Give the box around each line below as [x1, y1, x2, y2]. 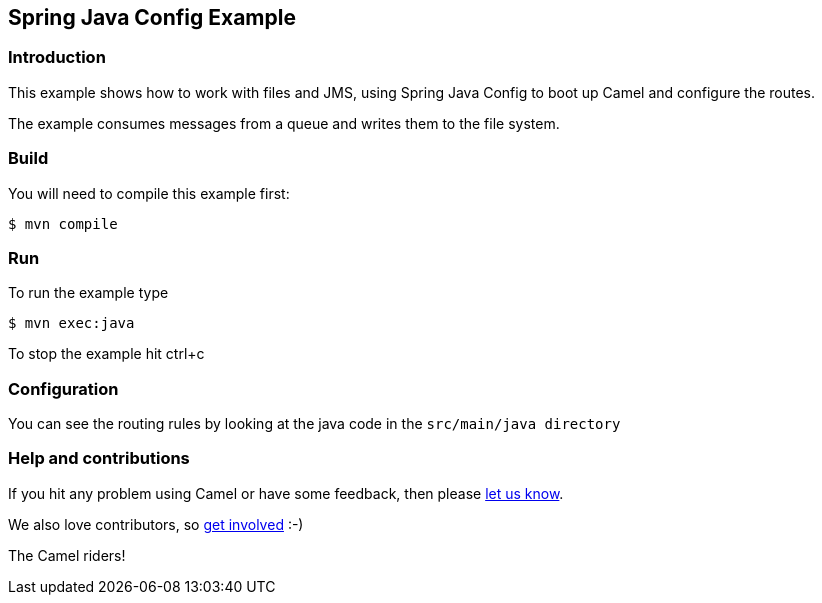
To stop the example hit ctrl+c [8, 345, 205, 363]
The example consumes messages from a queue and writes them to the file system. [8, 114, 560, 132]
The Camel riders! [8, 546, 126, 564]
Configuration [8, 378, 119, 399]
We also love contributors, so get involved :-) [8, 515, 304, 533]
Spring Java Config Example [8, 5, 296, 30]
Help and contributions [8, 448, 190, 469]
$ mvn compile [8, 215, 118, 232]
